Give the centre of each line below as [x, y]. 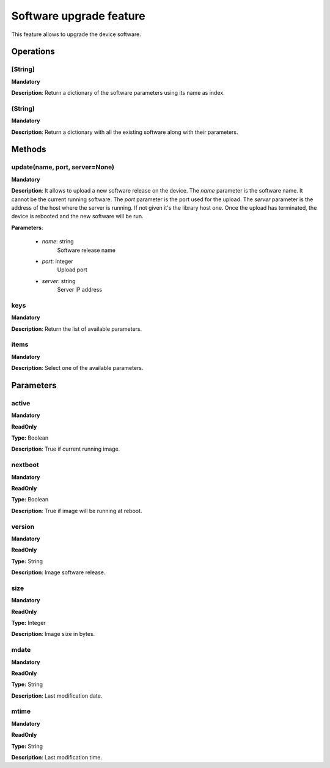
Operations [33, 52]
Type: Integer [28, 623]
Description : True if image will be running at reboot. [77, 511]
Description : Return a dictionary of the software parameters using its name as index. [118, 93]
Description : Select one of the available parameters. [77, 368]
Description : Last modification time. [57, 758]
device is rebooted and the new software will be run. [77, 216]
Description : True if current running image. [66, 449]
